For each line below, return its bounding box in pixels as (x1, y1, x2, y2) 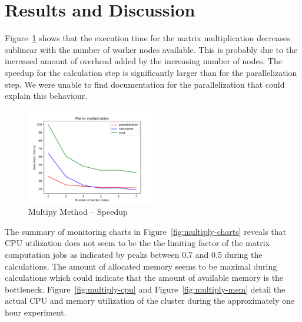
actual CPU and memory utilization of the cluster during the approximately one (5, 294, 295, 307)
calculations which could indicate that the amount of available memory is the (5, 271, 284, 284)
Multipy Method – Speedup (28, 205, 128, 218)
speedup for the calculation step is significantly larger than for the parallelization (5, 66, 297, 78)
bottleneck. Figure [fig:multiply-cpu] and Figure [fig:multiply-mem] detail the (5, 283, 286, 295)
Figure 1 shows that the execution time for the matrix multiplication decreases (5, 32, 290, 44)
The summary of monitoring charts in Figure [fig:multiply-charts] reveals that (5, 225, 286, 237)
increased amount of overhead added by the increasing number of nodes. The (5, 55, 282, 67)
